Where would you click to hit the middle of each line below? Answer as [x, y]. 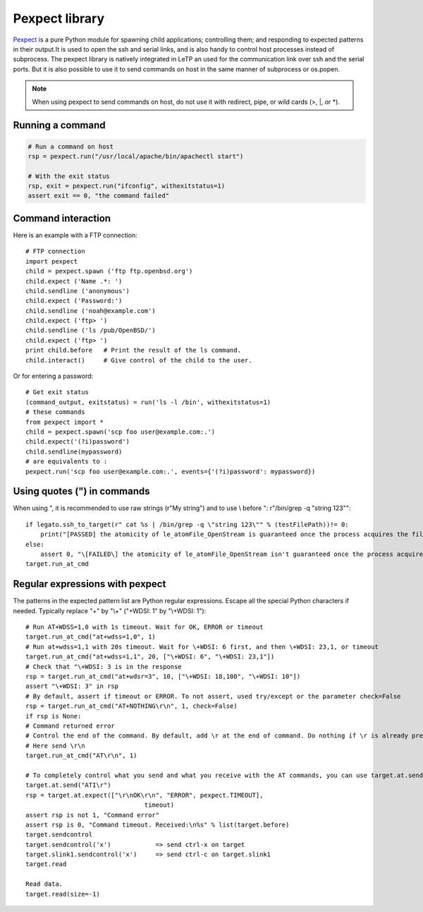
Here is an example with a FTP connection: [75, 235]
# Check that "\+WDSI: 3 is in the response [104, 667]
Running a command [59, 125]
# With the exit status [69, 176]
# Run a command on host [71, 146]
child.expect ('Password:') [74, 301]
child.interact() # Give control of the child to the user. [139, 360]
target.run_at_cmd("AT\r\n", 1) [81, 756]
